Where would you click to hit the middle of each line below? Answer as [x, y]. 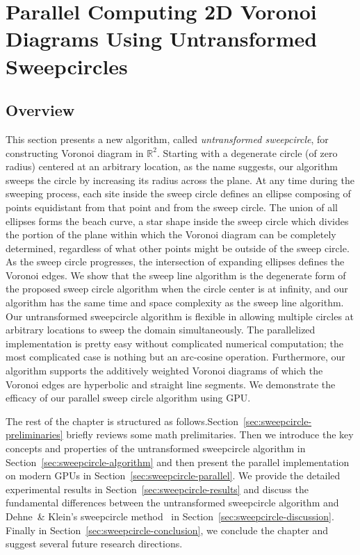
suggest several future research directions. [94, 544]
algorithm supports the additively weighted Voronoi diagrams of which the [164, 371]
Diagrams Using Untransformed [162, 39]
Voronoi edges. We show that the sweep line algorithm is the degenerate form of [176, 275]
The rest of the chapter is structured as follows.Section [122, 421]
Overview [40, 110]
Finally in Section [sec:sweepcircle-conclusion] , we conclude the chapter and [167, 530]
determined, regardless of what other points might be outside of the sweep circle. [178, 248]
